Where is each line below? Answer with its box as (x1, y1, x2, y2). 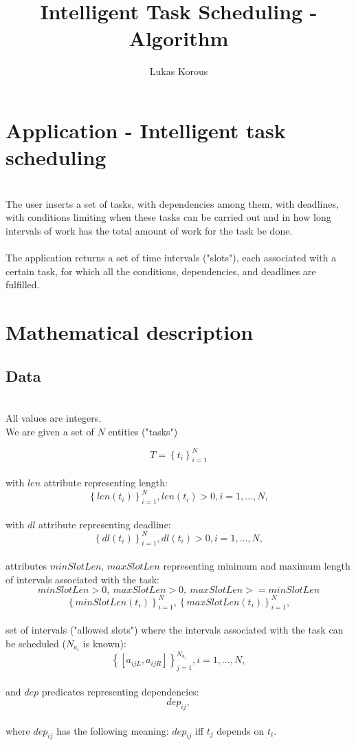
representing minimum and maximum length (163, 559, 351, 572)
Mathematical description (5, 317, 254, 345)
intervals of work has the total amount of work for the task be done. (5, 223, 293, 237)
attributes (5, 559, 47, 572)
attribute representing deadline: (38, 517, 171, 531)
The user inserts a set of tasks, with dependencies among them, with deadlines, (5, 196, 339, 210)
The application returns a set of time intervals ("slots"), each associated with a (5, 250, 337, 264)
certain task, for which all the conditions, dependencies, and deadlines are (5, 263, 316, 278)
